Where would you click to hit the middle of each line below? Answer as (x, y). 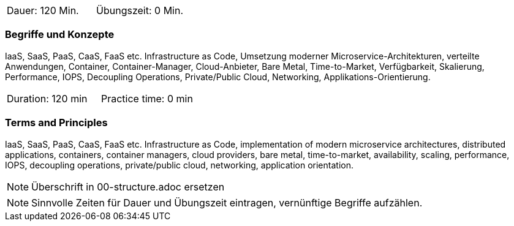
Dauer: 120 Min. (43, 10)
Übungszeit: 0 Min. (140, 10)
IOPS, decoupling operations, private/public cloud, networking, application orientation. (179, 165)
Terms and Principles (56, 123)
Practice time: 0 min (147, 98)
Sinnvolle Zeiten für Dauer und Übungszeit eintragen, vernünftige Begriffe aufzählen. (227, 202)
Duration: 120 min (47, 98)
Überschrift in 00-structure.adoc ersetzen (128, 186)
